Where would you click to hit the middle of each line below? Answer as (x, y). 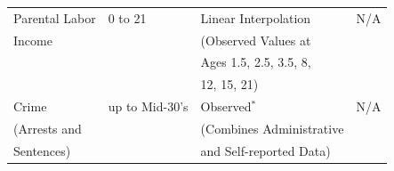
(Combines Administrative (272, 128)
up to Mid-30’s (148, 106)
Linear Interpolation (256, 17)
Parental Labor (55, 17)
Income (33, 40)
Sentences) (42, 150)
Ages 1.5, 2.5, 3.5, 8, (256, 62)
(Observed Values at (256, 40)
